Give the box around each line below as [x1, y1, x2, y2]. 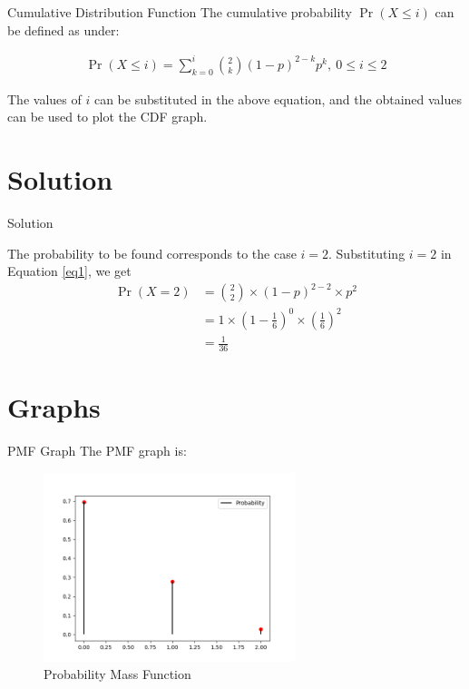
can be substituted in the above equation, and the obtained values [93, 89, 463, 108]
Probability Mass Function [44, 664, 191, 684]
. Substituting [328, 243, 405, 262]
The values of [7, 89, 82, 108]
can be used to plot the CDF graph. [7, 107, 208, 126]
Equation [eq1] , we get [7, 261, 132, 281]
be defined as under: [7, 20, 120, 39]
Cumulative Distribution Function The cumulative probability [7, 3, 352, 21]
